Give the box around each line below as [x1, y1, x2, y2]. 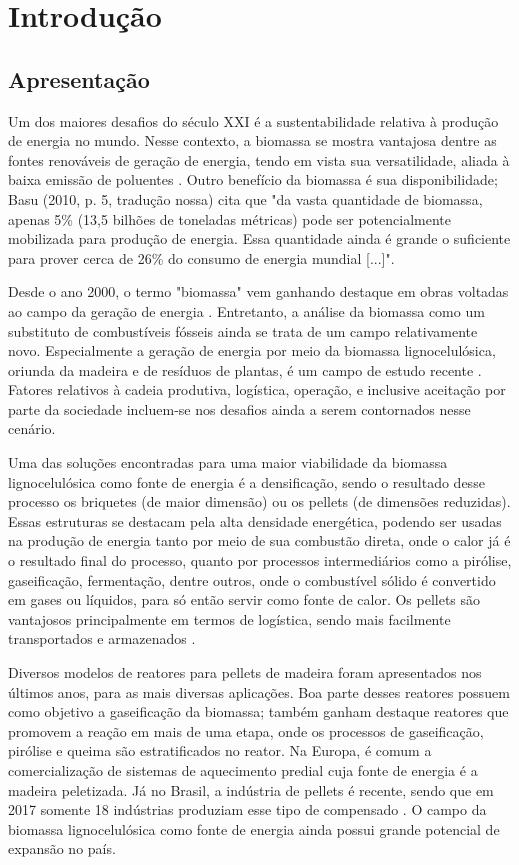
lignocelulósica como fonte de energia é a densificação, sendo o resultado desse [8, 471, 485, 492]
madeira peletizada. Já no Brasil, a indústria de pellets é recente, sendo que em [8, 779, 494, 800]
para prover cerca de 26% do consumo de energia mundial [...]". [8, 247, 395, 268]
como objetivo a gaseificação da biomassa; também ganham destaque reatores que [8, 701, 509, 722]
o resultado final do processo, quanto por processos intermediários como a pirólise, [8, 550, 512, 571]
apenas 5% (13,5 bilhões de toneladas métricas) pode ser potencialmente [8, 208, 451, 229]
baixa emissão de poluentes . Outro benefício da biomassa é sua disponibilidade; [8, 169, 498, 190]
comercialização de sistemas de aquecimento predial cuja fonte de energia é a [8, 759, 478, 780]
